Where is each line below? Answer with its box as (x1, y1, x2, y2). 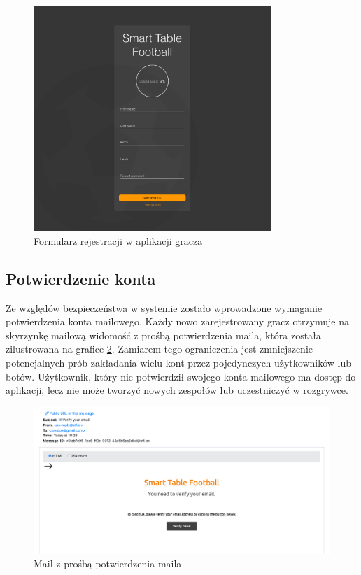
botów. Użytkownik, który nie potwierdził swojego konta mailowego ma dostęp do (6, 369, 356, 383)
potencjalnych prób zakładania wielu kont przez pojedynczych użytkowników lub (6, 355, 352, 370)
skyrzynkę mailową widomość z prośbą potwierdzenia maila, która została (6, 327, 321, 342)
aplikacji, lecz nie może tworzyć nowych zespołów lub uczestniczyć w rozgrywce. (6, 383, 348, 397)
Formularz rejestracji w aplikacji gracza (34, 233, 203, 248)
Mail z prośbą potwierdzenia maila (34, 556, 182, 571)
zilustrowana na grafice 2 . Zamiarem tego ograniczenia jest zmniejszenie (6, 341, 313, 356)
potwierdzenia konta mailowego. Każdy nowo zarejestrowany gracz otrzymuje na (6, 314, 350, 329)
